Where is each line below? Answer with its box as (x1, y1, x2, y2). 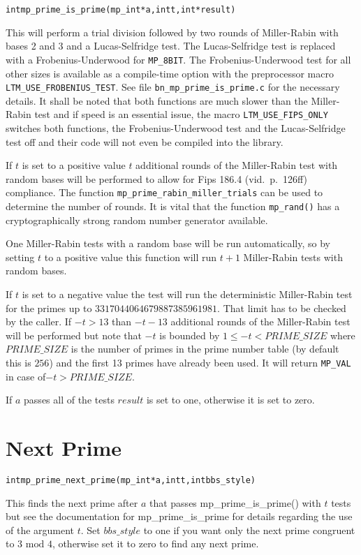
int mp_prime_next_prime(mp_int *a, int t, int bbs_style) (6, 475, 256, 485)
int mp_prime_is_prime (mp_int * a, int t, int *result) (6, 5, 236, 15)
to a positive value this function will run (44, 249, 217, 264)
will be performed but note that (6, 327, 142, 342)
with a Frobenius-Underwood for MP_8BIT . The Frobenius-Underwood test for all (6, 52, 351, 66)
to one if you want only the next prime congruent (143, 522, 355, 537)
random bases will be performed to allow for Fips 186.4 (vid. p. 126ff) (6, 171, 307, 186)
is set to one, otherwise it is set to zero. (146, 392, 315, 407)
